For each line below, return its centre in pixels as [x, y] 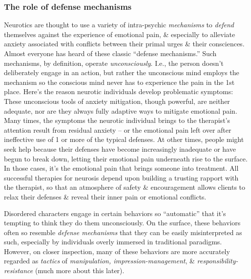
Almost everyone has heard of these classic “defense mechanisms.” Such [110, 53]
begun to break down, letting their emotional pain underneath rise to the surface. [126, 158]
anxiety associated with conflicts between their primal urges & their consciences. [124, 44]
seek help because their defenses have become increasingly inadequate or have [120, 149]
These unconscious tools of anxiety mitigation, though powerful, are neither [117, 101]
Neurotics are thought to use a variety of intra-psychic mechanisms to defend [119, 25]
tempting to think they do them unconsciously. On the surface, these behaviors [122, 223]
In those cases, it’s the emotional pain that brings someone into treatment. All [121, 168]
